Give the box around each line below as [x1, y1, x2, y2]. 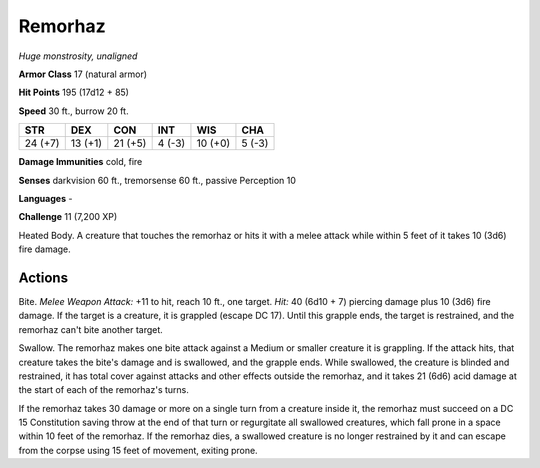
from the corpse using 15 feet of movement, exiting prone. [18, 444, 259, 456]
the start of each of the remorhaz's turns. [18, 384, 190, 396]
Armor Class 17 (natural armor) [18, 68, 148, 80]
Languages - [18, 192, 73, 204]
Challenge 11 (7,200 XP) [18, 211, 118, 223]
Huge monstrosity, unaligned [18, 50, 138, 62]
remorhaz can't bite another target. [18, 323, 164, 335]
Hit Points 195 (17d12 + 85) [18, 86, 130, 99]
